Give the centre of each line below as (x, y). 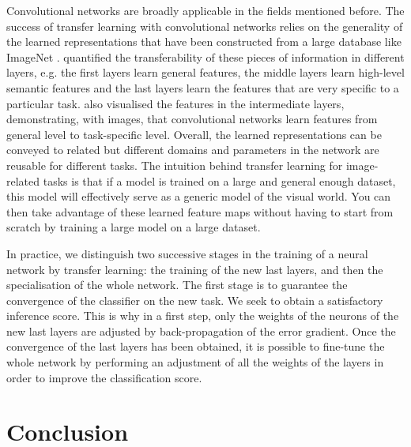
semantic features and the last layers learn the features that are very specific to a (203, 87)
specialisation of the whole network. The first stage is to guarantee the (177, 285)
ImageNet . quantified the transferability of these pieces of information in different (205, 56)
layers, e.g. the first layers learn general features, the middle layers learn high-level (205, 72)
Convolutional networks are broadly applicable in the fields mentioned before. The (205, 10)
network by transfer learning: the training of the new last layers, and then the (195, 269)
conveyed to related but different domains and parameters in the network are (193, 150)
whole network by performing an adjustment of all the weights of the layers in (195, 362)
